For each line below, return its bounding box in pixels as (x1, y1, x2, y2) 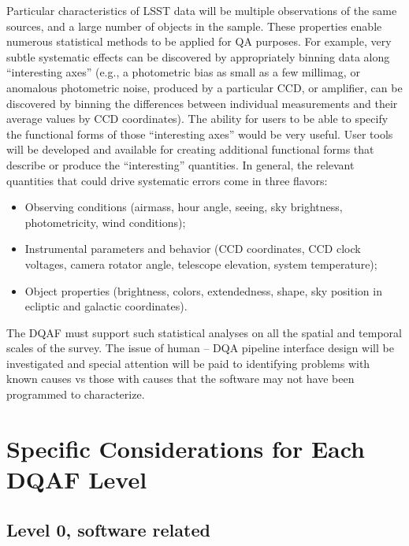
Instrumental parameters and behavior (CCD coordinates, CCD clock (24, 240, 361, 257)
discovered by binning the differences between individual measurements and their (6, 95, 398, 111)
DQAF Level (6, 463, 147, 496)
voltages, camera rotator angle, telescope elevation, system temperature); (24, 255, 377, 272)
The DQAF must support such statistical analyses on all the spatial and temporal (6, 324, 402, 340)
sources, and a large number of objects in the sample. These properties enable (6, 17, 382, 34)
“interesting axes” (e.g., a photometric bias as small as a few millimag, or (6, 64, 360, 80)
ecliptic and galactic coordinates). (24, 298, 188, 314)
